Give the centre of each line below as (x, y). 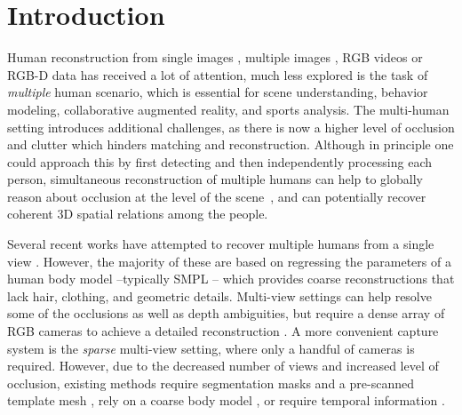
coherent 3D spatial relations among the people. (138, 214)
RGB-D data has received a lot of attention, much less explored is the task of (218, 74)
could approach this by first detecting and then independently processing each (220, 161)
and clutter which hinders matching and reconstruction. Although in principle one (231, 144)
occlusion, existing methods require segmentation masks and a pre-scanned (211, 383)
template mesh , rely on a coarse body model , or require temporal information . (226, 400)
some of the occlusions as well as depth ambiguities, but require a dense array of (226, 313)
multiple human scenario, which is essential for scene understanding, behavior (218, 92)
